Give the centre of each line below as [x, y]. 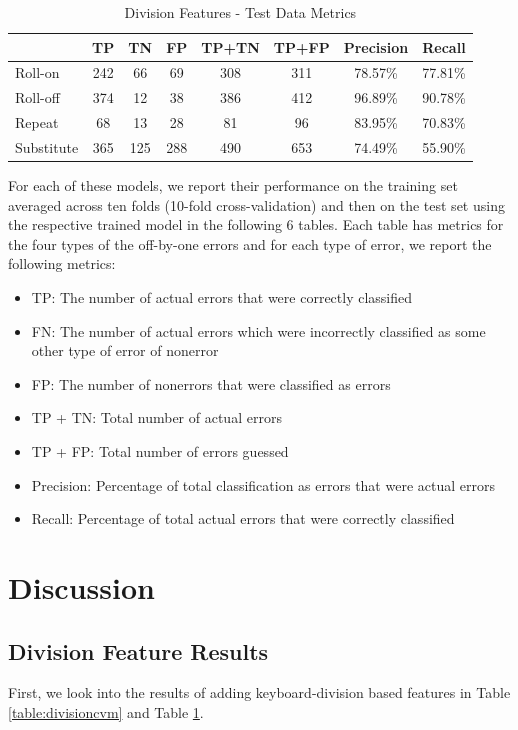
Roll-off [37, 97]
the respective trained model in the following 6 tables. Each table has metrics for [256, 224]
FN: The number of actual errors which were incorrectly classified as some [258, 330]
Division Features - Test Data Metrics [240, 12]
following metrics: [62, 263]
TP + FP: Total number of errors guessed [160, 451]
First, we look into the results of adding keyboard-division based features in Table [259, 692]
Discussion [81, 586]
